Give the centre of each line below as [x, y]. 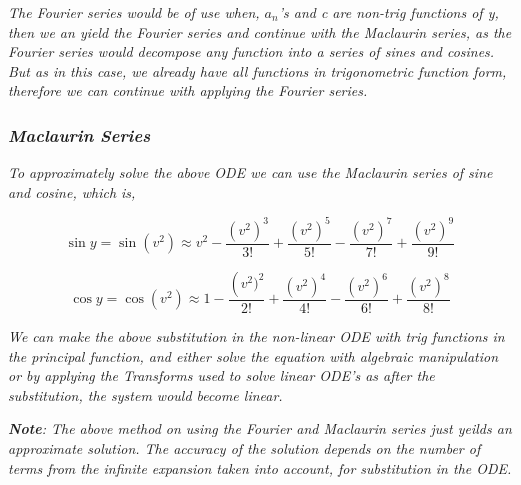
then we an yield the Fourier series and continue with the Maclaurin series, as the [260, 31]
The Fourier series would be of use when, [134, 12]
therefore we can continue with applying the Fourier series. [188, 90]
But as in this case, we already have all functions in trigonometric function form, [257, 70]
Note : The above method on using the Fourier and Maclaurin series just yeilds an [260, 428]
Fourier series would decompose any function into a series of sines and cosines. [251, 51]
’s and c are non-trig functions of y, [388, 12]
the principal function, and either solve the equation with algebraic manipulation [253, 355]
